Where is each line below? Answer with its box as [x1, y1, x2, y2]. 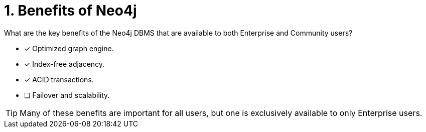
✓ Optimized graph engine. [24, 44, 114, 53]
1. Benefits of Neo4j [4, 2, 137, 19]
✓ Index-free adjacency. [24, 59, 105, 68]
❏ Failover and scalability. [24, 90, 110, 99]
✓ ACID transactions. [24, 75, 94, 84]
